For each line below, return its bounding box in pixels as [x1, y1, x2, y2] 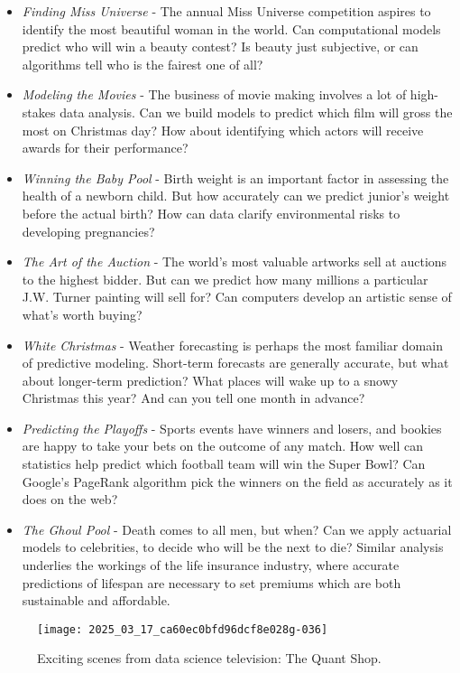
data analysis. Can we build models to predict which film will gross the [60, 102, 453, 121]
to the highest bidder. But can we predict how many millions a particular [22, 269, 428, 288]
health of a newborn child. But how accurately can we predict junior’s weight [22, 186, 450, 205]
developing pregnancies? [22, 221, 155, 240]
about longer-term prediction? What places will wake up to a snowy [22, 370, 399, 389]
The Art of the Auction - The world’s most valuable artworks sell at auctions [22, 252, 447, 271]
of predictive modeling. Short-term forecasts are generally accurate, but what [22, 353, 449, 372]
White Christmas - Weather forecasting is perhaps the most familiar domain [22, 335, 443, 354]
